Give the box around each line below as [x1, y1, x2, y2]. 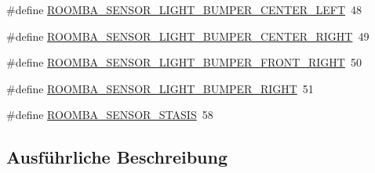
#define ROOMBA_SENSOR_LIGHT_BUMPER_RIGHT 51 [6, 80, 314, 96]
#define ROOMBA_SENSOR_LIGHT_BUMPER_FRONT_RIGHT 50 [6, 54, 362, 70]
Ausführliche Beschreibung [6, 145, 228, 169]
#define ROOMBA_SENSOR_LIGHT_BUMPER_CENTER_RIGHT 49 [6, 27, 370, 44]
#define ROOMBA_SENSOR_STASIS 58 [6, 106, 213, 123]
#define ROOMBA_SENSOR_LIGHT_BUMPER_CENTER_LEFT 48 [6, 2, 362, 17]
